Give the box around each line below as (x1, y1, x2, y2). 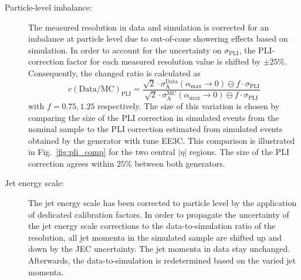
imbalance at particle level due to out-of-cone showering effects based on (28, 32, 288, 45)
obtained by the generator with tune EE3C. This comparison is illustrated (28, 134, 295, 146)
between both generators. (134, 157, 225, 169)
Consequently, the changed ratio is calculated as (28, 66, 201, 79)
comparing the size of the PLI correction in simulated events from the (28, 111, 279, 123)
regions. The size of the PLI (189, 146, 289, 158)
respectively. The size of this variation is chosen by (97, 99, 280, 112)
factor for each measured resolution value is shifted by (66, 55, 261, 68)
